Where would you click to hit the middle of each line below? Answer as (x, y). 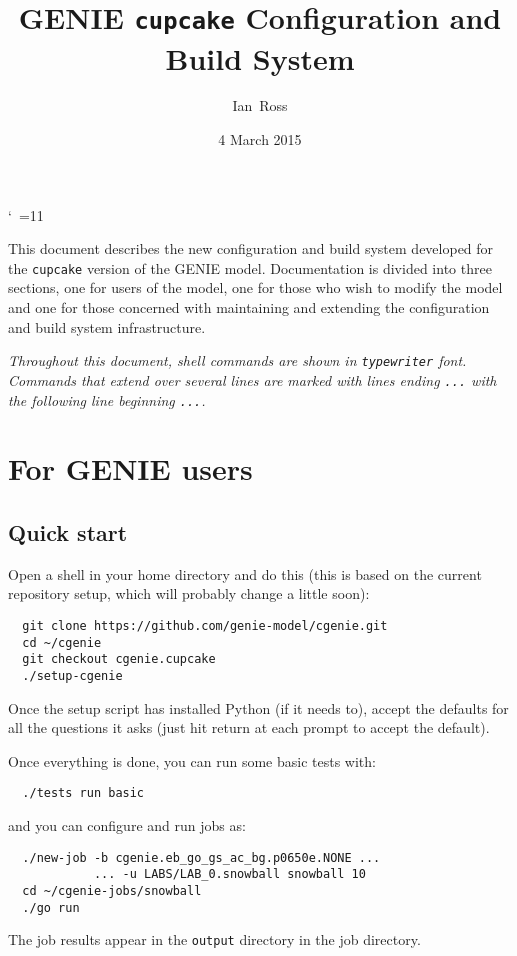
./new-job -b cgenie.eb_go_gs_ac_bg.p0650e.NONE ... (201, 857)
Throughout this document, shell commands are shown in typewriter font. (237, 360)
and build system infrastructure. (107, 326)
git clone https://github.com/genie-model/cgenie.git (205, 625)
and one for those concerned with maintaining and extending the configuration (249, 307)
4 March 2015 (260, 139)
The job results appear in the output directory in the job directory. (214, 939)
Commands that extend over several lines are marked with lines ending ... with (252, 379)
